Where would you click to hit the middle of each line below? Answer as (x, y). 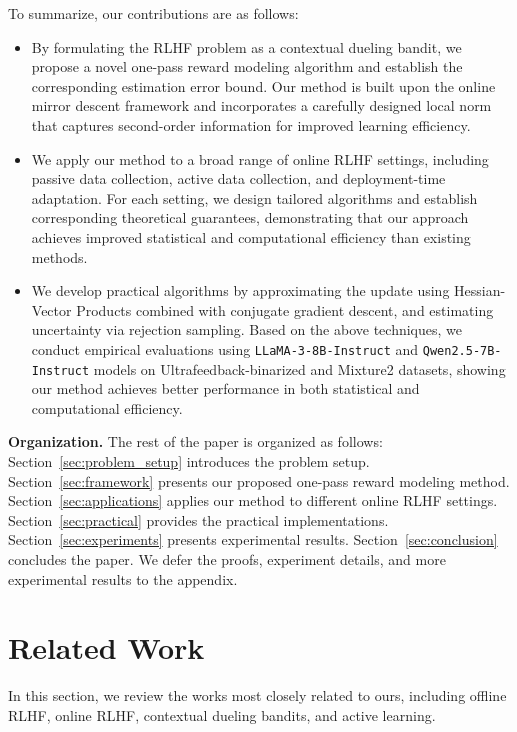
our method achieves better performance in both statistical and (225, 388)
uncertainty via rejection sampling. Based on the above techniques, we (247, 329)
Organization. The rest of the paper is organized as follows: (195, 441)
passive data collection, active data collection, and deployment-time (238, 178)
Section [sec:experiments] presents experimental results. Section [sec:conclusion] (253, 539)
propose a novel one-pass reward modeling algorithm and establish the (247, 66)
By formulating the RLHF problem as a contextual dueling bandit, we (246, 46)
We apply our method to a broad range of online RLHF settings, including (260, 158)
